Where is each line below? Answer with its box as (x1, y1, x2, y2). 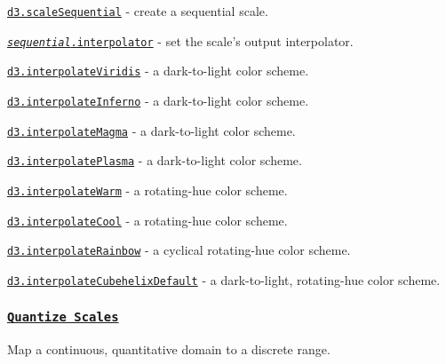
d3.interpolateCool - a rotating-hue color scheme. (7, 210, 288, 229)
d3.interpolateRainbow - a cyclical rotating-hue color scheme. (7, 241, 351, 259)
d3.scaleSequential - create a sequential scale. (7, 2, 268, 20)
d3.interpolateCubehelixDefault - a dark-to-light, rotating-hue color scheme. (7, 270, 441, 289)
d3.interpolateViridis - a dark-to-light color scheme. (7, 61, 309, 80)
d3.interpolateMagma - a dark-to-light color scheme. (7, 121, 296, 139)
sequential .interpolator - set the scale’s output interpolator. (7, 31, 354, 50)
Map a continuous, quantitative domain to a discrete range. (7, 340, 331, 359)
